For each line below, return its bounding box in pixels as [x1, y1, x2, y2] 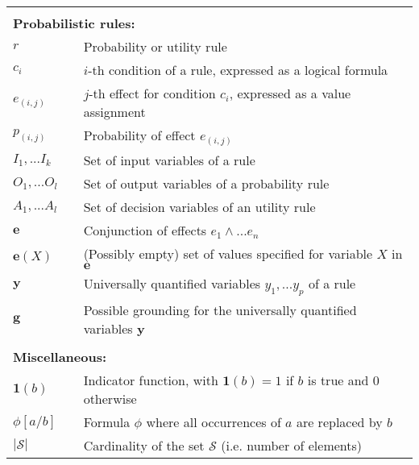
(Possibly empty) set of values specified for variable [83, 244, 373, 264]
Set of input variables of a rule [83, 151, 255, 170]
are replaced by [296, 413, 383, 432]
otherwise [83, 389, 137, 409]
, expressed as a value [229, 84, 351, 102]
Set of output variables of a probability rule [83, 174, 330, 193]
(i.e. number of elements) [221, 436, 363, 455]
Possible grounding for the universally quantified [83, 301, 357, 320]
